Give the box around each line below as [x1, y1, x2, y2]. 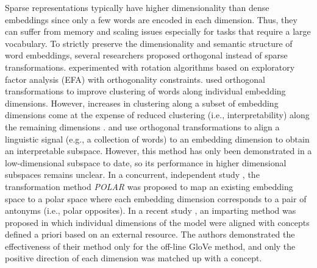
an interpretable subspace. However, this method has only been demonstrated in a [5, 144, 312, 157]
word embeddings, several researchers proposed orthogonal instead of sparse [5, 49, 288, 62]
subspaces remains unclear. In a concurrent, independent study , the [5, 168, 260, 181]
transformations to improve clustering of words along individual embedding [5, 85, 286, 97]
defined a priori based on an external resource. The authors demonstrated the [5, 228, 295, 241]
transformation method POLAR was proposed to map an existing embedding [5, 180, 293, 192]
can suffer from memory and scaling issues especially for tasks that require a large [5, 25, 311, 38]
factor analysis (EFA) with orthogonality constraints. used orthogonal [5, 72, 265, 85]
